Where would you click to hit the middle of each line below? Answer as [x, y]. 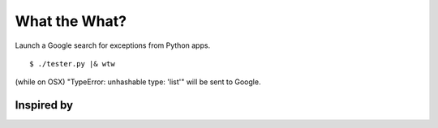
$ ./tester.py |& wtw [72, 64]
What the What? [71, 21]
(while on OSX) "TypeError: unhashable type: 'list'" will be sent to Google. [138, 82]
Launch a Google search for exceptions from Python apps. [113, 45]
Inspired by [44, 105]
